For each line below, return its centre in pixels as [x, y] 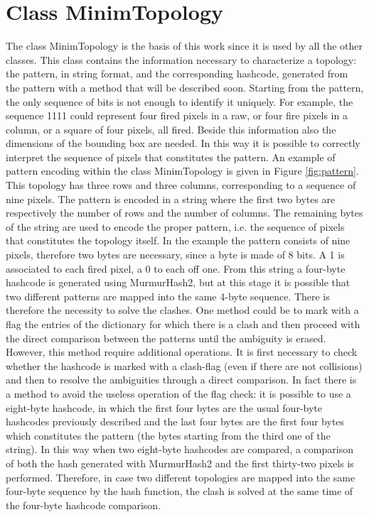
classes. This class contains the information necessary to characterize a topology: [181, 59]
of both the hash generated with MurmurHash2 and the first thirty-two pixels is [180, 463]
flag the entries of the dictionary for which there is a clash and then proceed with [183, 324]
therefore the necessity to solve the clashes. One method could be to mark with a [182, 310]
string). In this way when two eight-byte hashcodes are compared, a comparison [180, 449]
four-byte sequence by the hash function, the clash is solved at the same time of [180, 491]
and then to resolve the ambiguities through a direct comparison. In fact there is [181, 380]
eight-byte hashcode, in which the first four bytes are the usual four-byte [164, 407]
